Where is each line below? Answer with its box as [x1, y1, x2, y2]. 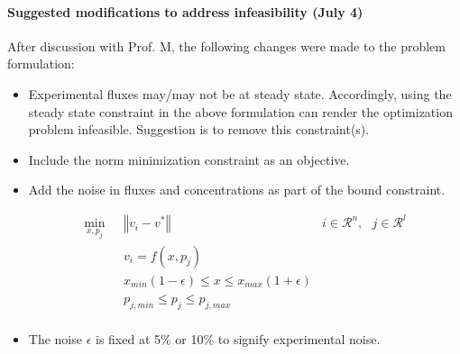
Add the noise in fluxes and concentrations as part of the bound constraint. [28, 180, 446, 199]
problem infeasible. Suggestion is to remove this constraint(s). [28, 120, 370, 139]
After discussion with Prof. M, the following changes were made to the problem [7, 36, 446, 55]
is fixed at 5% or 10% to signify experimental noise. [95, 329, 381, 348]
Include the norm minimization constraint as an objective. [28, 150, 350, 168]
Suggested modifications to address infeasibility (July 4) [7, 2, 363, 21]
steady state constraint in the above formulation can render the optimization [28, 102, 453, 121]
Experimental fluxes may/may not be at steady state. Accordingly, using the [28, 84, 452, 103]
